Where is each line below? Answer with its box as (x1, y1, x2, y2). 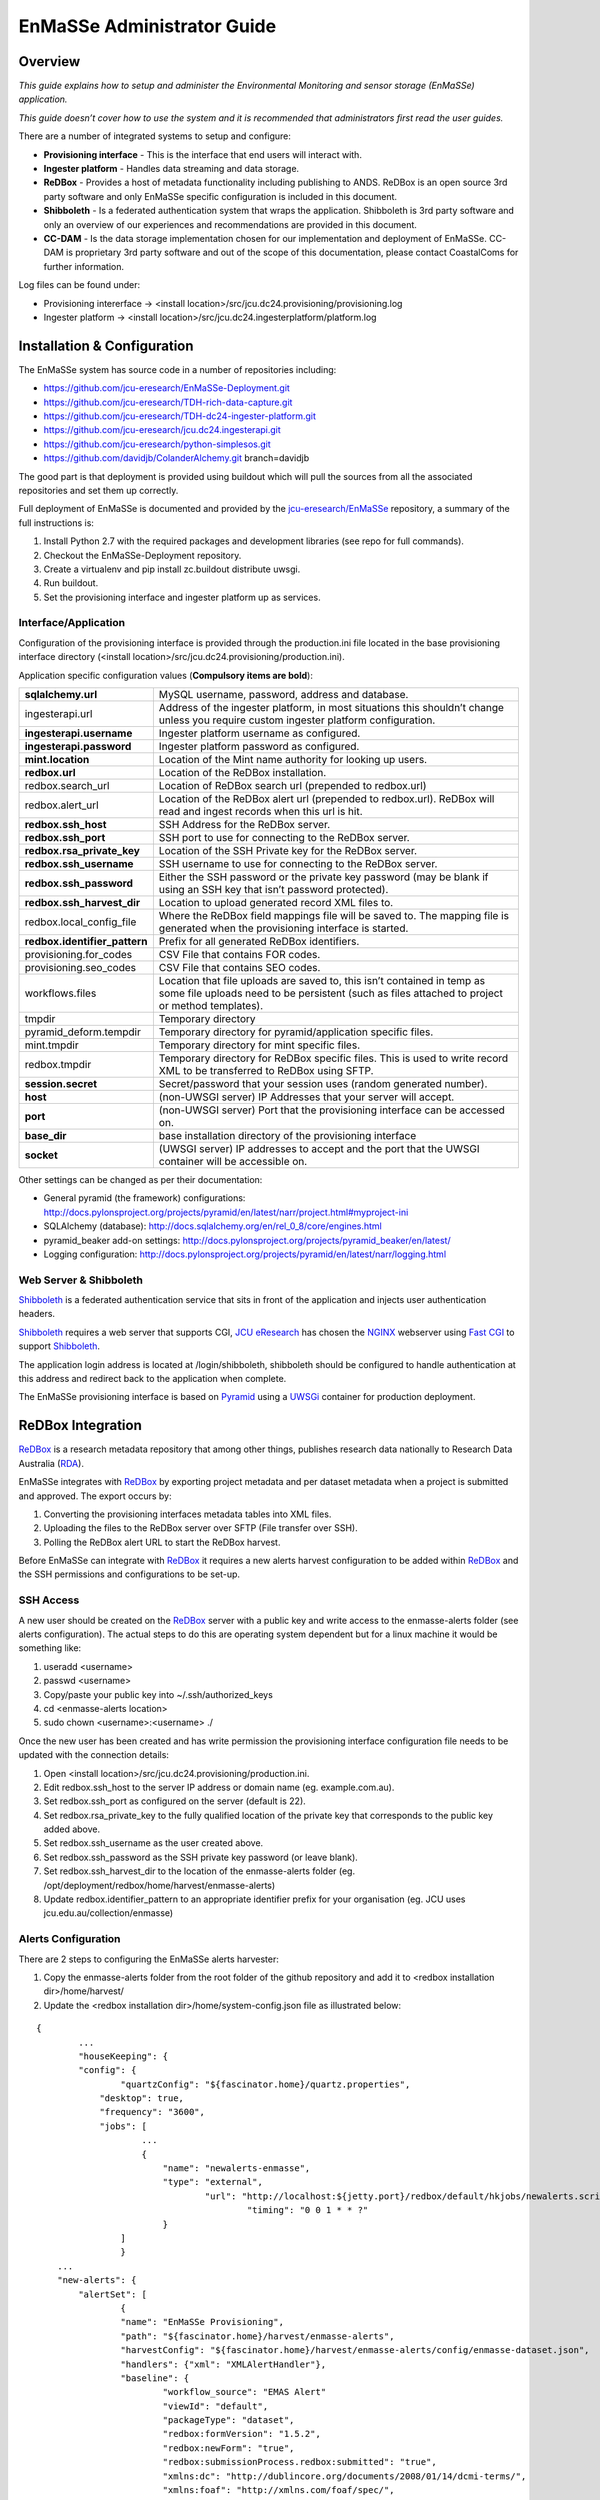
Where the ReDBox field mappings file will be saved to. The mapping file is (158, 909, 510, 922)
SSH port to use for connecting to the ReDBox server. (158, 831, 410, 844)
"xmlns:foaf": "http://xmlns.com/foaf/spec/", (162, 2485, 395, 2496)
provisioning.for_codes (24, 948, 133, 961)
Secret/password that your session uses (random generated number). (158, 1077, 488, 1090)
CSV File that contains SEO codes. (158, 961, 321, 974)
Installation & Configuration (18, 337, 194, 354)
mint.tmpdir (24, 1038, 79, 1052)
